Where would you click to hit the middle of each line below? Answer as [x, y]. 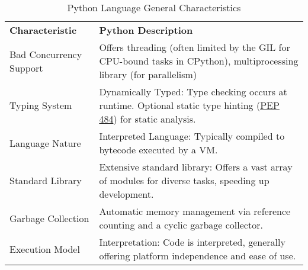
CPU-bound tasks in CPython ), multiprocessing [199, 61]
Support [26, 67]
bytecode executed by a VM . [158, 150]
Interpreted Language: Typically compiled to [192, 136]
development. [126, 194]
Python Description [146, 30]
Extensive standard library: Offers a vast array [196, 167]
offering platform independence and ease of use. [198, 255]
